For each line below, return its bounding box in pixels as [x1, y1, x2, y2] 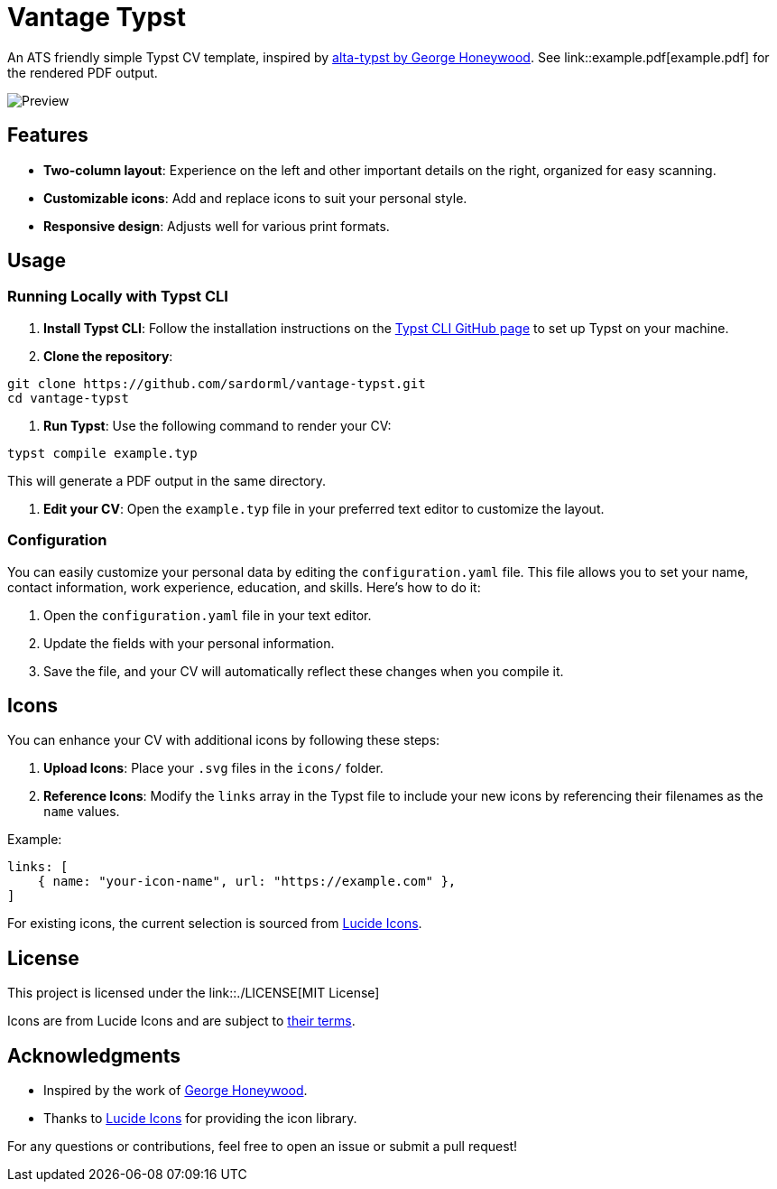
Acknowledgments [7, 1044, 181, 1067]
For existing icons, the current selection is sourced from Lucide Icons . [7, 915, 422, 932]
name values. [43, 804, 120, 820]
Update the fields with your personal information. [43, 635, 335, 651]
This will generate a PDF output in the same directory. [7, 472, 327, 488]
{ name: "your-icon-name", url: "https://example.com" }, [37, 874, 457, 889]
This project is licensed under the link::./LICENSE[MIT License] [7, 985, 380, 1001]
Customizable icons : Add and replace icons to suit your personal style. [43, 190, 467, 206]
